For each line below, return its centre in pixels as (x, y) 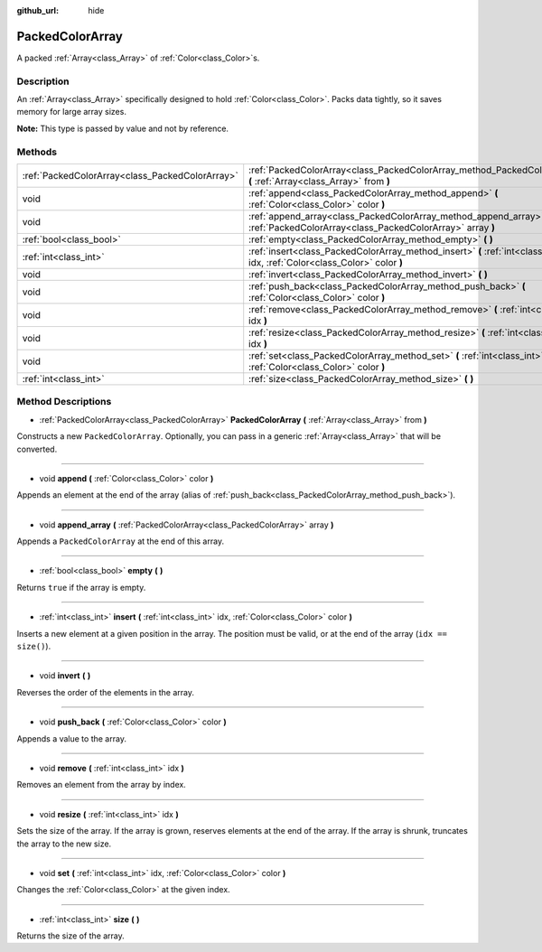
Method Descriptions (64, 402)
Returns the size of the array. (71, 936)
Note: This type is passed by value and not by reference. (123, 128)
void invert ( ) (65, 676)
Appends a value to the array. (71, 738)
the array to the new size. (64, 844)
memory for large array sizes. (71, 112)
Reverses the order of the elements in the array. (105, 692)
